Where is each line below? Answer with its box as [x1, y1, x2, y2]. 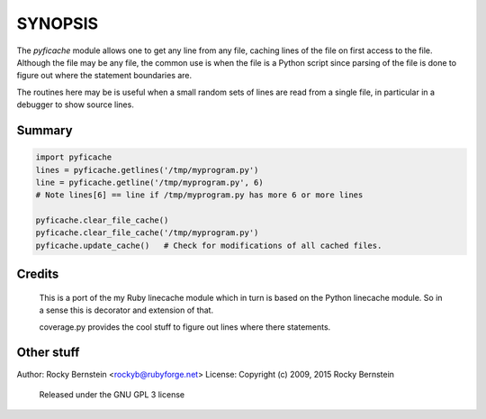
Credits [16, 267, 59, 282]
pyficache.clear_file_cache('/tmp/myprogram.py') [35, 228, 259, 238]
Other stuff [16, 345, 80, 360]
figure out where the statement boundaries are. [16, 70, 193, 81]
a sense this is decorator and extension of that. [39, 305, 214, 315]
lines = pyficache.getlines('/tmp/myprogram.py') [35, 165, 259, 175]
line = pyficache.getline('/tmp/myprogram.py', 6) [35, 177, 265, 187]
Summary [16, 123, 73, 138]
